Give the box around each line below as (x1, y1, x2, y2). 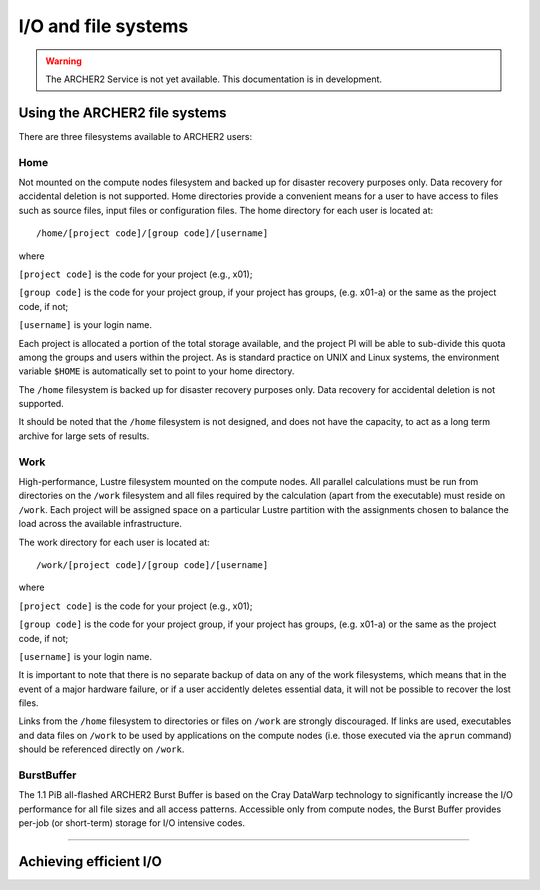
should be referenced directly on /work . (18, 743, 185, 755)
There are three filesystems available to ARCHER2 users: (18, 130, 253, 142)
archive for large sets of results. (18, 430, 150, 442)
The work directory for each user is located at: (18, 536, 210, 548)
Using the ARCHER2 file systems (18, 104, 227, 121)
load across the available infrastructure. (18, 518, 182, 530)
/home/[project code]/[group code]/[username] (36, 228, 269, 239)
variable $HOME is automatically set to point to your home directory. (18, 365, 295, 377)
